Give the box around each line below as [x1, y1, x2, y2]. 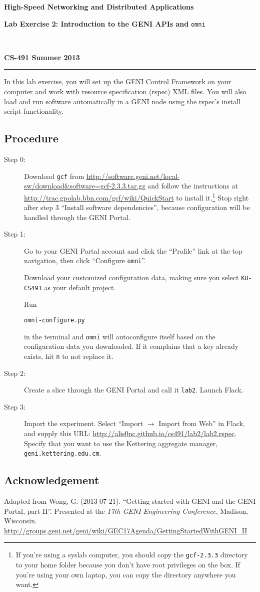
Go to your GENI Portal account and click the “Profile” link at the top [24, 245, 242, 256]
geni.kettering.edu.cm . [24, 448, 101, 458]
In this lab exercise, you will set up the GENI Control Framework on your [4, 76, 231, 87]
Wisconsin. [4, 515, 37, 526]
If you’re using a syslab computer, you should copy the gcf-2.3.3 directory [15, 549, 248, 560]
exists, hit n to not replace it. [24, 350, 113, 361]
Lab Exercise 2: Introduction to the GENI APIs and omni [4, 18, 205, 29]
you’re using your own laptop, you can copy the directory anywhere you [15, 569, 236, 579]
